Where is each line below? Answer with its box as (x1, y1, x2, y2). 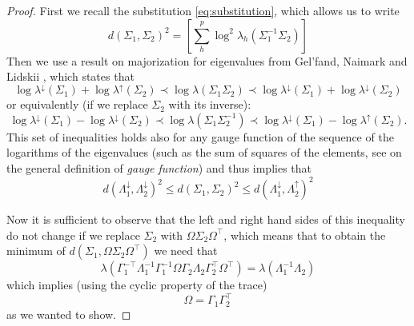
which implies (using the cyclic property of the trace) (6, 276, 267, 293)
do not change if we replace (6, 226, 140, 243)
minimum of (6, 242, 66, 259)
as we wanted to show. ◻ (6, 305, 131, 322)
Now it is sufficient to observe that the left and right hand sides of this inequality (6, 211, 405, 228)
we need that (154, 242, 218, 259)
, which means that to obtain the (223, 226, 386, 243)
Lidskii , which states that (6, 68, 135, 85)
